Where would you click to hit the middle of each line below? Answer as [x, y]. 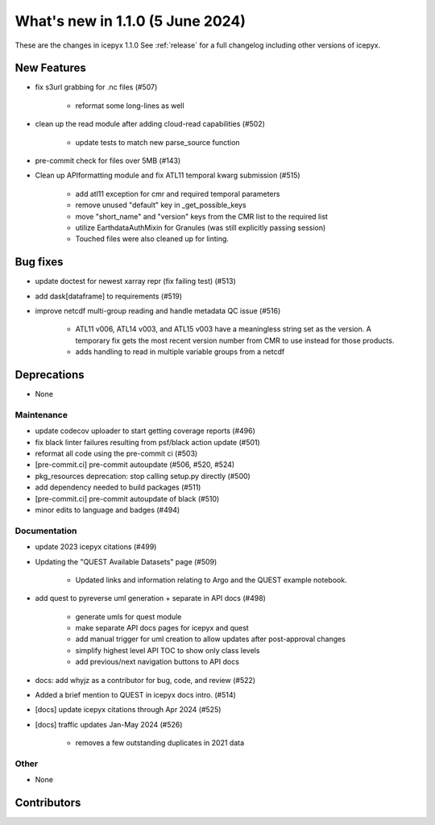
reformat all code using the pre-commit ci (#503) [116, 454]
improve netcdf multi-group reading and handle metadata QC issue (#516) [158, 311]
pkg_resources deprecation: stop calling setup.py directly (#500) [143, 476]
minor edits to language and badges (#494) [108, 510]
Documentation [46, 531]
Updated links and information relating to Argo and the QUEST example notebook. [211, 580]
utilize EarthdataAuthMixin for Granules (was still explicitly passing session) [201, 227]
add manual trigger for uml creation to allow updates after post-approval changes [211, 639]
